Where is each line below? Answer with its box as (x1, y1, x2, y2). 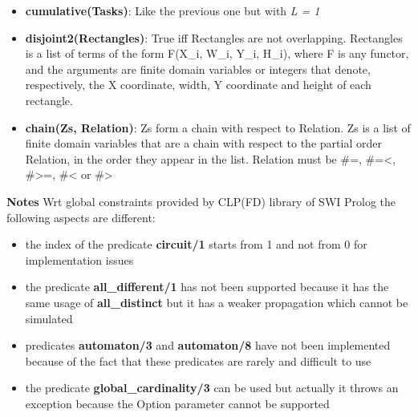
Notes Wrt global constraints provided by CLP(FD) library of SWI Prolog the (6, 192, 396, 209)
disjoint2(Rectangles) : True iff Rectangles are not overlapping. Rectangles (25, 29, 403, 46)
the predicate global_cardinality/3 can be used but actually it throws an (25, 379, 399, 396)
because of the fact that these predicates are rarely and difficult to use (25, 352, 371, 369)
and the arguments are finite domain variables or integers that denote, (25, 60, 371, 77)
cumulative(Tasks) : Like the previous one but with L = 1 (25, 2, 320, 18)
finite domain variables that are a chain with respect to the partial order (25, 135, 382, 152)
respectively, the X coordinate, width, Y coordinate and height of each (25, 76, 371, 93)
